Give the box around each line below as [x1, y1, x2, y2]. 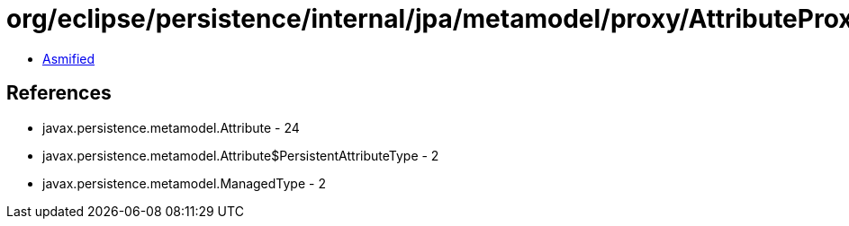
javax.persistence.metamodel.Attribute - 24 [42, 119, 300, 135]
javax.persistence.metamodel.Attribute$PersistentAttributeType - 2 [42, 147, 439, 163]
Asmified [42, 50, 95, 66]
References [6, 82, 112, 105]
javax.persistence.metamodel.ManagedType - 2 [42, 175, 326, 191]
